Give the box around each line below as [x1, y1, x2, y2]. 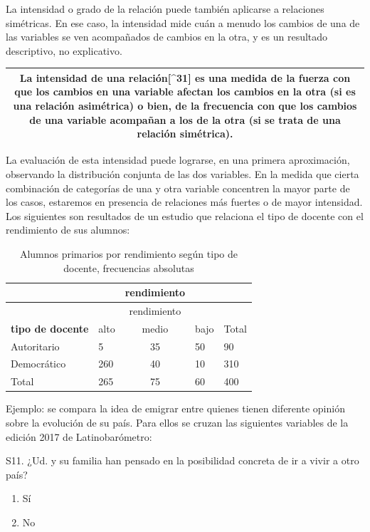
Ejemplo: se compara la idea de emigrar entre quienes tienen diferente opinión [6, 401, 345, 416]
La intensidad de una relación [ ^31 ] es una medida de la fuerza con [19, 70, 351, 85]
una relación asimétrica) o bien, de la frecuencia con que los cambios [13, 98, 357, 113]
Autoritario [11, 338, 60, 353]
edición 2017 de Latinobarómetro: [6, 429, 152, 444]
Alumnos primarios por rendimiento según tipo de [19, 246, 238, 261]
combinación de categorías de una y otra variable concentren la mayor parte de [6, 180, 350, 195]
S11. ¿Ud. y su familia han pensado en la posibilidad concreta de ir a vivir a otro [6, 453, 359, 468]
